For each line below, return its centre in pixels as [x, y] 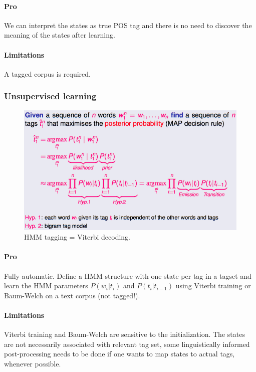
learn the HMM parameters [46, 286]
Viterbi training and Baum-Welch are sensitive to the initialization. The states [124, 334]
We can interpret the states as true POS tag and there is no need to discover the [128, 25]
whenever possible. [33, 363]
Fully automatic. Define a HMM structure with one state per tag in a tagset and [128, 275]
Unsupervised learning [50, 96]
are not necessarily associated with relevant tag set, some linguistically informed [127, 344]
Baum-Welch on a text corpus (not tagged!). [72, 295]
